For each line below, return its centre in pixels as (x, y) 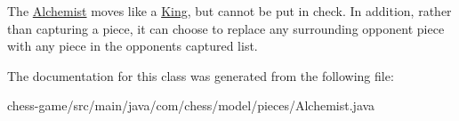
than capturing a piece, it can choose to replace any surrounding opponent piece (226, 28)
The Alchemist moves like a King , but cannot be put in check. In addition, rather (229, 11)
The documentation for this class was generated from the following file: (201, 75)
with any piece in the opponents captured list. (133, 46)
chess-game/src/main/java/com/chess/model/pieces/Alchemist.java (191, 105)
